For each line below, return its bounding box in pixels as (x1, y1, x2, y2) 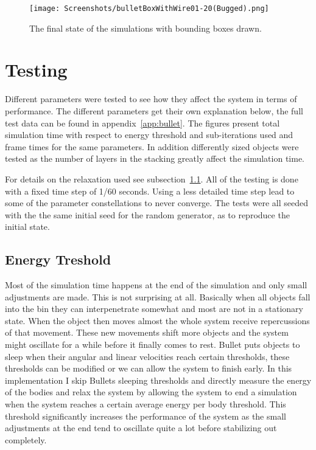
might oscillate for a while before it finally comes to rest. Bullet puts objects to (5, 338, 300, 351)
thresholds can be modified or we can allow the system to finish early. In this (5, 362, 292, 375)
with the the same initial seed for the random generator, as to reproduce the (5, 208, 290, 221)
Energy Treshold (5, 250, 111, 269)
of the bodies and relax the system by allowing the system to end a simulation (5, 386, 297, 398)
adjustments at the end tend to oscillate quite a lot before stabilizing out (5, 421, 277, 434)
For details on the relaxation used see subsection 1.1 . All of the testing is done (5, 172, 298, 185)
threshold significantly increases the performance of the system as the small (5, 409, 286, 422)
